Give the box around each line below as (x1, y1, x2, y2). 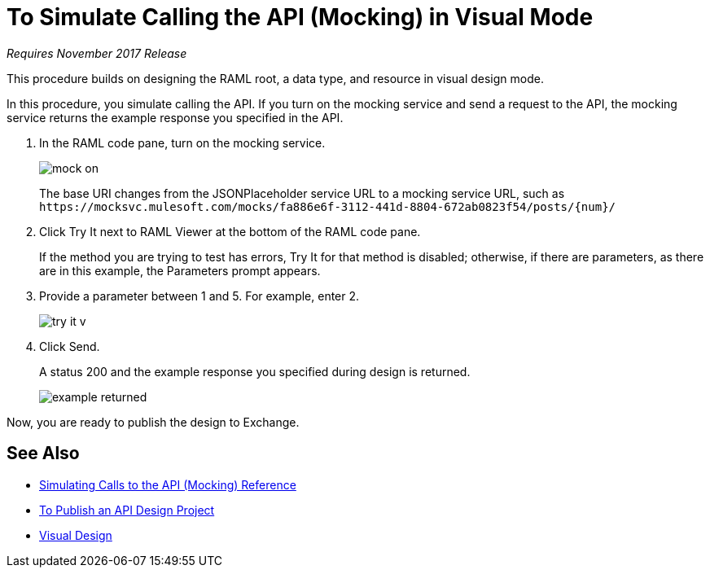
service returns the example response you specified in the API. (7, 110, 344, 125)
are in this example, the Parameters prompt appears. (39, 263, 321, 278)
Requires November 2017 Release (7, 46, 187, 60)
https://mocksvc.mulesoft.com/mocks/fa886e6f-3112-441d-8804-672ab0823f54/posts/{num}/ (39, 199, 616, 213)
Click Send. (39, 339, 100, 353)
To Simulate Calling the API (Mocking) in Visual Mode (7, 3, 594, 31)
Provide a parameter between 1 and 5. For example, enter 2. (39, 288, 360, 303)
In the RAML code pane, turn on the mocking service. (39, 135, 326, 150)
